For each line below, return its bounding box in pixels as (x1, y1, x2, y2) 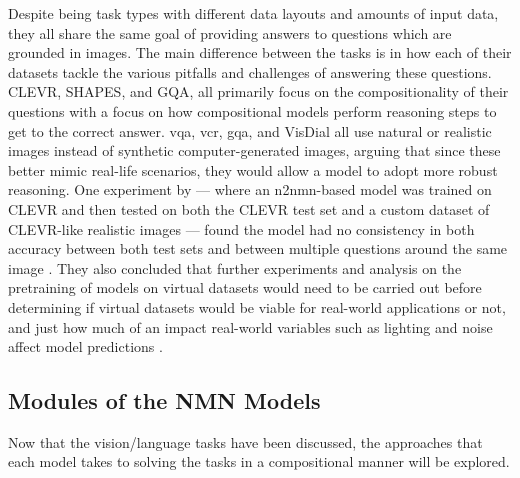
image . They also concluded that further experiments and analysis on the (8, 257, 462, 278)
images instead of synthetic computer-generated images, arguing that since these (8, 140, 501, 161)
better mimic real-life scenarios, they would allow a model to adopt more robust (8, 159, 498, 180)
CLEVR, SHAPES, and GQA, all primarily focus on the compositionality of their (8, 81, 509, 102)
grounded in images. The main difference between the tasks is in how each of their (8, 42, 512, 63)
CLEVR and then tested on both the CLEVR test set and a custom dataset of (8, 198, 490, 219)
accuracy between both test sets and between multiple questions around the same (8, 238, 508, 259)
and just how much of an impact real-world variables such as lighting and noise (8, 316, 493, 337)
